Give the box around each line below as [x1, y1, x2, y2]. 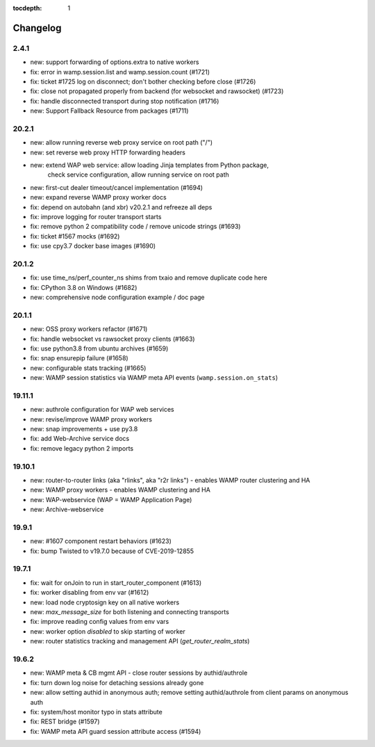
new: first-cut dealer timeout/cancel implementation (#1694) [30, 183, 203, 191]
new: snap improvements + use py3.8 [30, 425, 138, 433]
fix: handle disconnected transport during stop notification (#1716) [30, 97, 219, 105]
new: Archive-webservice [30, 505, 104, 514]
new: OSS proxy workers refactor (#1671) [30, 325, 148, 333]
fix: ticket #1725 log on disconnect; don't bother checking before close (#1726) [30, 77, 256, 86]
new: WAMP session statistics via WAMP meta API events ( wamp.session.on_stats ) [30, 373, 278, 382]
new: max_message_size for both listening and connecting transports [30, 608, 229, 616]
